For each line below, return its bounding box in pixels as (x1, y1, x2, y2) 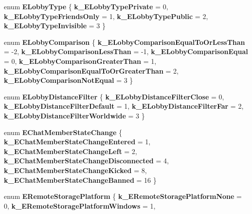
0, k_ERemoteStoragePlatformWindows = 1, (4, 200, 156, 211)
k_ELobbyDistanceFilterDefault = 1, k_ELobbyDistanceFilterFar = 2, (4, 101, 244, 111)
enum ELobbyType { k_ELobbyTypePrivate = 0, (4, 1, 168, 11)
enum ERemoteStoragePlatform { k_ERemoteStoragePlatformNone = (4, 191, 242, 201)
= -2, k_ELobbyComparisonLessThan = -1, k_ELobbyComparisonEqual (4, 46, 248, 57)
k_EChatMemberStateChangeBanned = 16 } (4, 175, 157, 185)
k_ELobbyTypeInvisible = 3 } (4, 20, 106, 31)
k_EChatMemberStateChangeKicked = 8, (4, 165, 147, 175)
